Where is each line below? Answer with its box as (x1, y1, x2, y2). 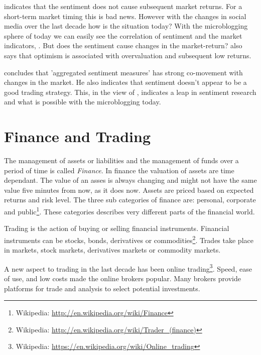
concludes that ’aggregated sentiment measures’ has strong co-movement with (4, 67, 243, 77)
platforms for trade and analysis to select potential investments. (4, 283, 200, 293)
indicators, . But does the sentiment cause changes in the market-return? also (4, 40, 242, 51)
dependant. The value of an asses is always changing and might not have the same (4, 175, 257, 185)
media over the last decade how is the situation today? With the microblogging (4, 21, 248, 31)
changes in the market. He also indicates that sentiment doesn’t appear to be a (4, 77, 247, 87)
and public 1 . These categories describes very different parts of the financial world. (4, 205, 255, 216)
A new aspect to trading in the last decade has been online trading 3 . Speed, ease (4, 262, 252, 274)
